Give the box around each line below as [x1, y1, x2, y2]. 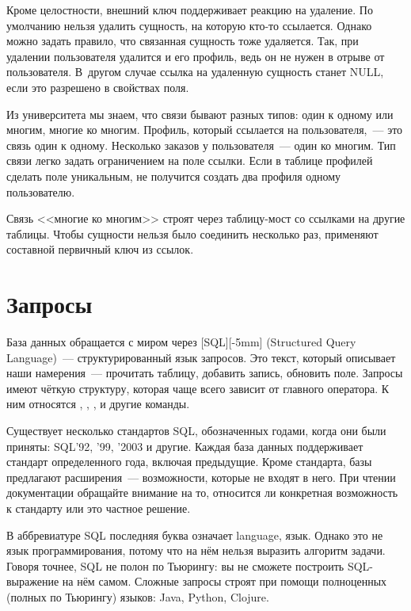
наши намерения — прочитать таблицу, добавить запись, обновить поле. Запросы [6, 365, 403, 381]
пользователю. [6, 183, 75, 200]
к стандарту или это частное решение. [6, 499, 191, 516]
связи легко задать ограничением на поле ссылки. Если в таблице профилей [6, 152, 373, 169]
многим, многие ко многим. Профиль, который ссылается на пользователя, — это [6, 121, 403, 138]
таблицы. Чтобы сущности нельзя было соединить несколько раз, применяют [6, 225, 379, 242]
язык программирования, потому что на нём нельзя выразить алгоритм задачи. [6, 542, 386, 559]
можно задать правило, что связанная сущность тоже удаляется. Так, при [6, 32, 359, 49]
